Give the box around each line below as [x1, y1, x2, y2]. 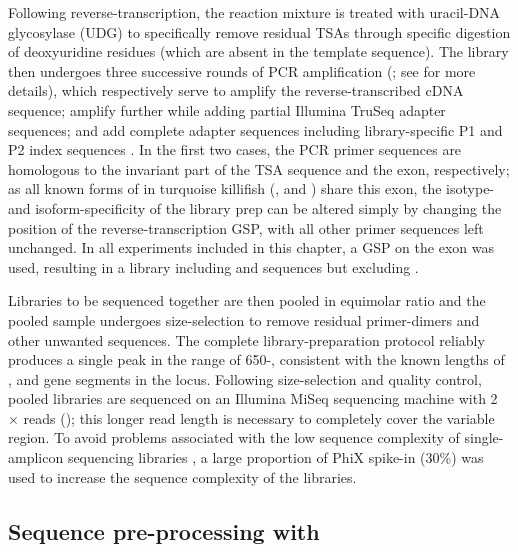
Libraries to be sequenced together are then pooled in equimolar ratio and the [8, 290, 486, 311]
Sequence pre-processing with [8, 515, 320, 546]
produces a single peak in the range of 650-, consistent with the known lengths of [8, 349, 505, 370]
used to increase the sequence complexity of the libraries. [8, 466, 357, 487]
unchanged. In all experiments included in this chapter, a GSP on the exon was [8, 237, 494, 258]
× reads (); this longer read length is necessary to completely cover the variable [8, 407, 495, 428]
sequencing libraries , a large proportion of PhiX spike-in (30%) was [67, 447, 484, 468]
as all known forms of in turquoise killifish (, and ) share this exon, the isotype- [8, 178, 495, 199]
